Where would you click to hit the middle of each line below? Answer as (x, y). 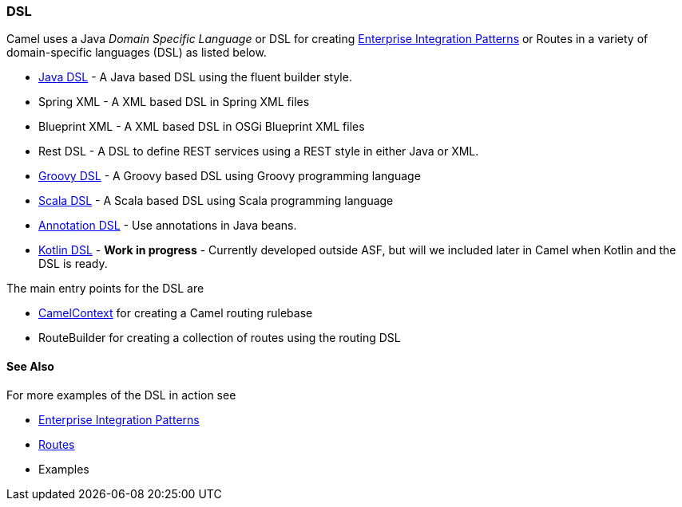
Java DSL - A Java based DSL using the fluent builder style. (195, 77)
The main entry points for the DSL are (105, 289)
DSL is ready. (73, 264)
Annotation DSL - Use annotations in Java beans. (168, 226)
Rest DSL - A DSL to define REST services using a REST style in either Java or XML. (259, 151)
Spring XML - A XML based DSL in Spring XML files (174, 102)
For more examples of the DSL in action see (121, 395)
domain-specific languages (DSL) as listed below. (137, 53)
